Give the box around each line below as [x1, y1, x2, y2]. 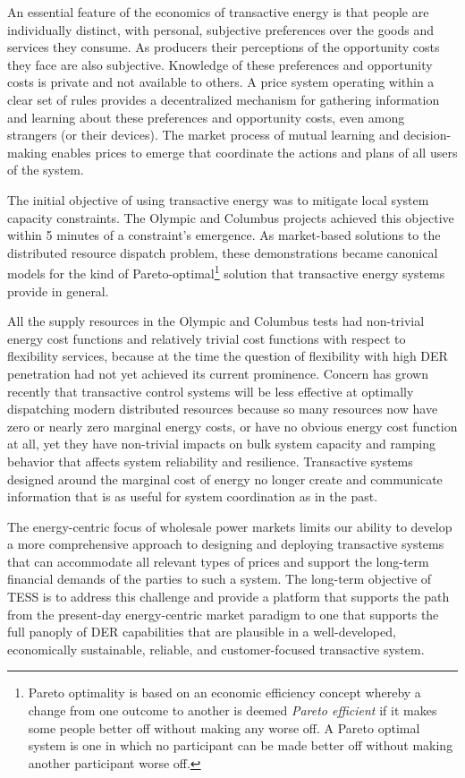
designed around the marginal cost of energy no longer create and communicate [7, 469, 443, 488]
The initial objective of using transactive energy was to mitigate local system [7, 190, 429, 209]
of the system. [7, 160, 84, 179]
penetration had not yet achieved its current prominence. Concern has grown [7, 363, 428, 382]
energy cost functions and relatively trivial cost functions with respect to [7, 329, 406, 347]
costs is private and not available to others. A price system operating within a [7, 73, 435, 91]
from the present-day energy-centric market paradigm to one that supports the [7, 604, 439, 623]
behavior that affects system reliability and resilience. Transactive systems [7, 451, 413, 470]
